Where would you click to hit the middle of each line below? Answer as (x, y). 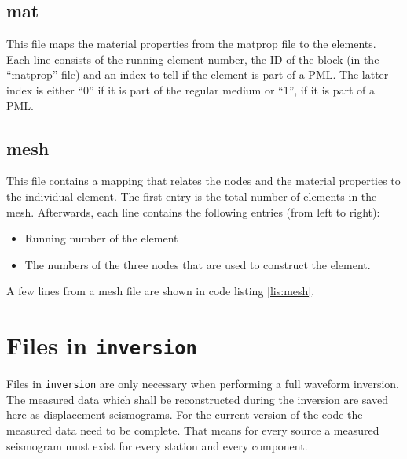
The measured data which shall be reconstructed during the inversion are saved (197, 399)
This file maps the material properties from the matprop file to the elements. (191, 44)
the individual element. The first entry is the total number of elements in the (192, 196)
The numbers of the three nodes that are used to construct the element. (198, 264)
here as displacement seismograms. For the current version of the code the (185, 415)
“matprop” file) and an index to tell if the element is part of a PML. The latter (198, 74)
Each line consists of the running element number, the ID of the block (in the (193, 59)
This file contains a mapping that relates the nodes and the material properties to (203, 181)
